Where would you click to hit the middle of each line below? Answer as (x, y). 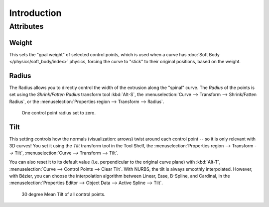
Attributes (26, 26)
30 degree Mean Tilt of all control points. (64, 194)
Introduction (35, 13)
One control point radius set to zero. (59, 113)
